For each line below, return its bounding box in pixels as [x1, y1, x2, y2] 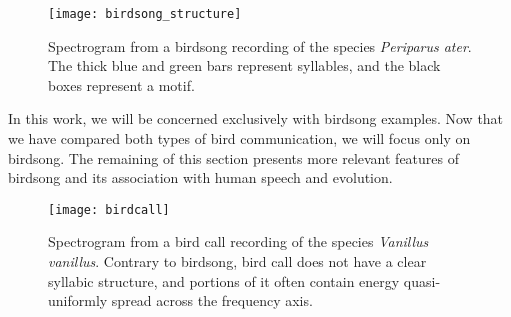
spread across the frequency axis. [111, 290, 313, 311]
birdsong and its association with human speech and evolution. [8, 167, 393, 188]
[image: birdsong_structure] [48, 7, 242, 21]
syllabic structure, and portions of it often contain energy [48, 270, 400, 291]
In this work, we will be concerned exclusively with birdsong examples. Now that [8, 108, 504, 129]
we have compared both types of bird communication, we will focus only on [8, 128, 471, 149]
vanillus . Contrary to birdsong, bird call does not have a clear [48, 251, 427, 272]
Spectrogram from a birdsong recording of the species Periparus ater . [48, 35, 472, 56]
